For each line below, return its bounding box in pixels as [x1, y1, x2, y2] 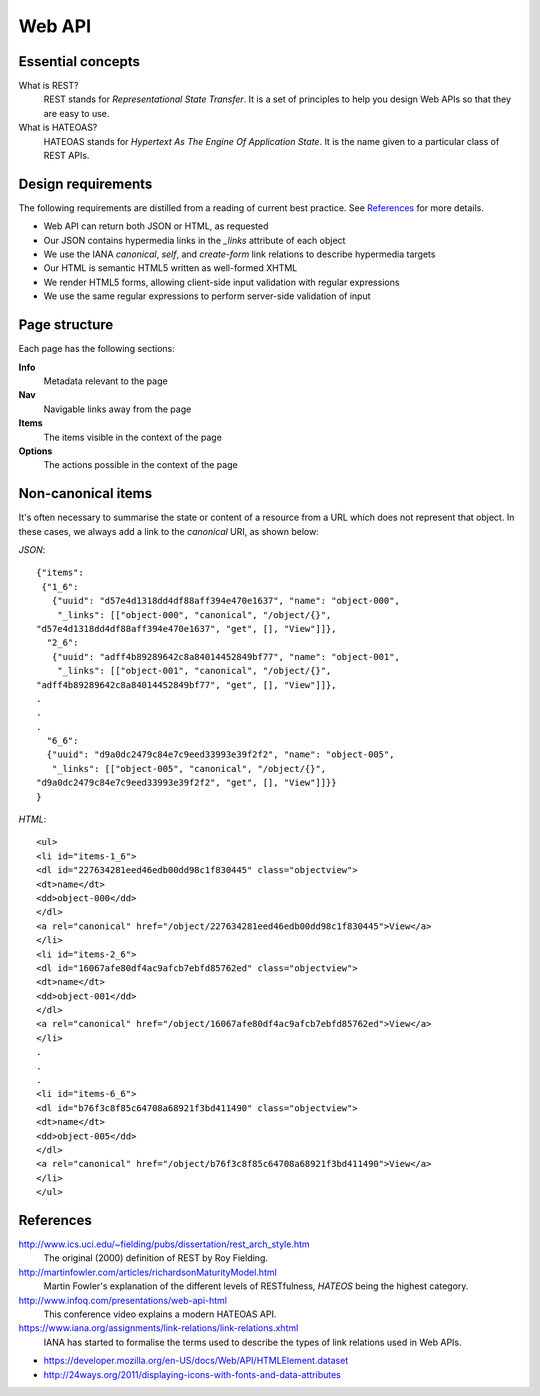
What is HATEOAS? [18, 121, 98, 134]
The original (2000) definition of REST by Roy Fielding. [43, 1252, 269, 1264]
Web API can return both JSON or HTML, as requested [43, 220, 269, 232]
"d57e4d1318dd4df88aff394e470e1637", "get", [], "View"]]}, [36, 623, 337, 634]
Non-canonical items [18, 485, 153, 502]
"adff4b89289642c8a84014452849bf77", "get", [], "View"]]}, [36, 679, 337, 690]
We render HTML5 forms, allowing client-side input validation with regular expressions [43, 276, 400, 288]
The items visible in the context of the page [43, 431, 222, 443]
